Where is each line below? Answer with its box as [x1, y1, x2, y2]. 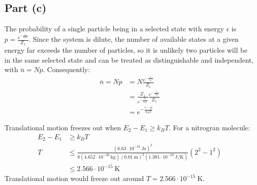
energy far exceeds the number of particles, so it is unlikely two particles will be [4, 45, 248, 55]
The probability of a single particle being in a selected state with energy [4, 23, 224, 34]
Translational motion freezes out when [4, 122, 121, 132]
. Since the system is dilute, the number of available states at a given [28, 34, 239, 44]
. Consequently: [43, 64, 90, 75]
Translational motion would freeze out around [4, 173, 144, 184]
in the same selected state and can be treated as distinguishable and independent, [4, 54, 254, 65]
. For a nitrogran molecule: [169, 122, 251, 132]
